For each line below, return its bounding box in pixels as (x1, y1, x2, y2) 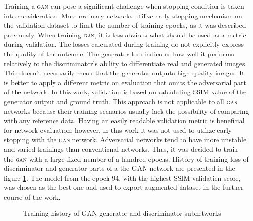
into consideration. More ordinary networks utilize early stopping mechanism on (4, 10, 242, 20)
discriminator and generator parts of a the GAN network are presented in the (4, 163, 235, 173)
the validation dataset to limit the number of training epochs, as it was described (4, 20, 246, 30)
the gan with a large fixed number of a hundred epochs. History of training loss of (4, 153, 249, 164)
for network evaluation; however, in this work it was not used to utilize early (4, 125, 232, 135)
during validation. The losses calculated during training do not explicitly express (4, 39, 244, 49)
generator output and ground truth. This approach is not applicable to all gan (4, 96, 238, 106)
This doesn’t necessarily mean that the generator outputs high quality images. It (4, 68, 245, 78)
